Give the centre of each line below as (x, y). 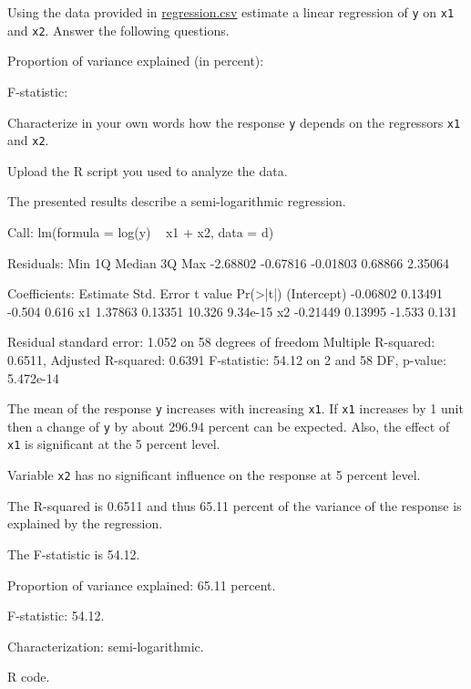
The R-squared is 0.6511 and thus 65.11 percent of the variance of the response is (235, 505)
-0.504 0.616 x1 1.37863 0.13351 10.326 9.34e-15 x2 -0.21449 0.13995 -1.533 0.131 (232, 311)
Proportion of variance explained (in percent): (136, 61)
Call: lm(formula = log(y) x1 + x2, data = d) (141, 232)
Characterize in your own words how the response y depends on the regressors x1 (234, 122)
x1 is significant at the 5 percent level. (114, 444)
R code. (29, 677)
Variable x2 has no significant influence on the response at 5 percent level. (214, 475)
